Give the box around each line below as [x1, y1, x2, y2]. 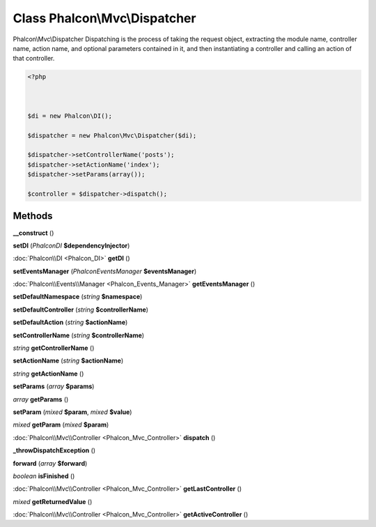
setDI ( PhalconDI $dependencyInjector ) [13, 241, 130, 250]
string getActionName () [13, 369, 84, 378]
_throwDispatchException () [13, 446, 96, 455]
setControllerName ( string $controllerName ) [13, 331, 145, 339]
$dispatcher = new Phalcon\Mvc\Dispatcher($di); [27, 131, 197, 139]
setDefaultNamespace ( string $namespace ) [13, 293, 143, 301]
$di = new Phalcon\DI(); [27, 112, 113, 120]
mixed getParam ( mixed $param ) [13, 420, 109, 429]
